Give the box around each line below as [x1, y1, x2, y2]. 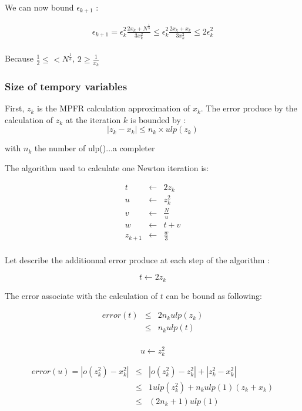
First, [5, 102, 25, 114]
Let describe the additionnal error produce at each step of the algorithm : [5, 253, 270, 266]
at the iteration [65, 113, 121, 125]
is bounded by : [130, 113, 186, 125]
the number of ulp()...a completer [34, 142, 155, 154]
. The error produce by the [200, 102, 297, 114]
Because [5, 52, 33, 64]
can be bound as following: [166, 289, 262, 301]
